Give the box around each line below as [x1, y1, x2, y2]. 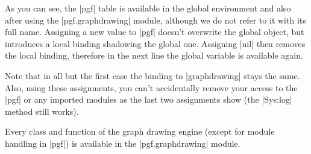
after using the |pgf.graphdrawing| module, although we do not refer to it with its [5, 13, 306, 26]
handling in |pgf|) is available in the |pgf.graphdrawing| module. [5, 136, 240, 149]
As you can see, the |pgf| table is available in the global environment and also [5, 2, 291, 14]
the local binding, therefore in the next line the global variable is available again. [5, 49, 303, 62]
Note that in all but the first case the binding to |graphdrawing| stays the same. [5, 69, 300, 82]
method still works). [5, 104, 79, 117]
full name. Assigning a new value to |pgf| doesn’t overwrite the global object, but [5, 25, 304, 38]
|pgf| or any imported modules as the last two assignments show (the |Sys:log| [5, 93, 292, 106]
